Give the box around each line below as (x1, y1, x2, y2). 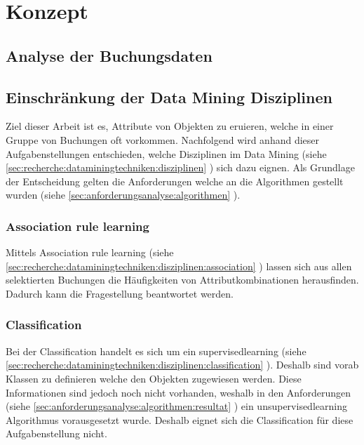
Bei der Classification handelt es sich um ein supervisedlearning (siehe (6, 343, 306, 358)
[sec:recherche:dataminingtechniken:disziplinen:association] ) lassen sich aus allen (6, 258, 352, 273)
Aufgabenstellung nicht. (6, 426, 107, 441)
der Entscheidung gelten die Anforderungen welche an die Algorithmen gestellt (6, 173, 344, 188)
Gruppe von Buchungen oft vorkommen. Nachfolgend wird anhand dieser (6, 132, 320, 147)
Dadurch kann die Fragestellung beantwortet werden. (6, 286, 234, 300)
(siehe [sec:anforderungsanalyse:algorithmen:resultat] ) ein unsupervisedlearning (6, 399, 347, 413)
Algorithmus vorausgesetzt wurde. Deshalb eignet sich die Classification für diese (6, 412, 353, 427)
